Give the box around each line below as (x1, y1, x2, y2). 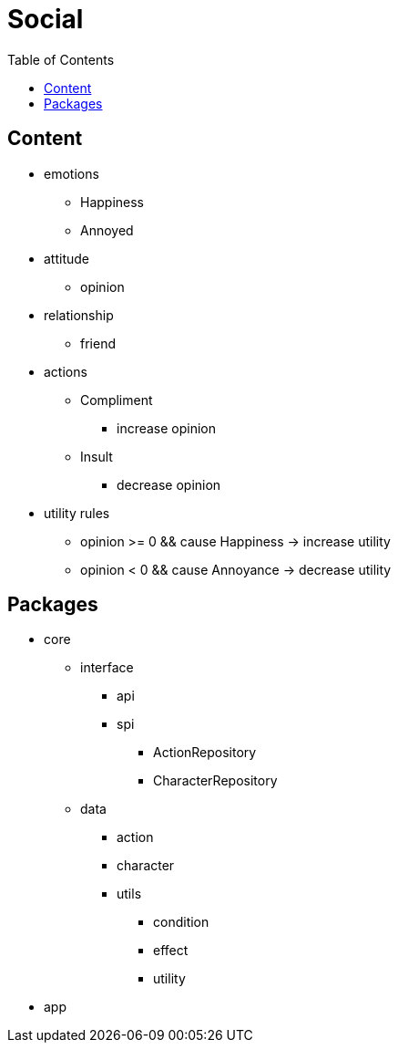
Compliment (80, 391, 153, 408)
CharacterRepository (153, 773, 278, 789)
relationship (44, 307, 114, 323)
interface (80, 660, 134, 676)
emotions (44, 165, 99, 182)
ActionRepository (153, 744, 257, 761)
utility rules (44, 504, 110, 521)
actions (44, 363, 87, 379)
